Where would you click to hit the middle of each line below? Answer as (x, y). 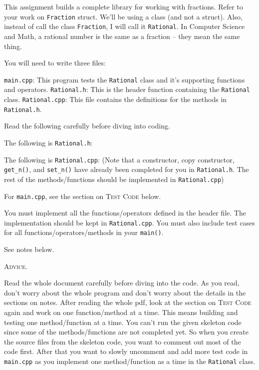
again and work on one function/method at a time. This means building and (121, 312)
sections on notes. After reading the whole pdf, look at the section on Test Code (128, 302)
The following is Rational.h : (48, 142)
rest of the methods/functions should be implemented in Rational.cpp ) (114, 179)
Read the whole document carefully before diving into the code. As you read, (122, 283)
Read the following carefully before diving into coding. (87, 126)
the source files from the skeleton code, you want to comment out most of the (123, 341)
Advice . (16, 266)
